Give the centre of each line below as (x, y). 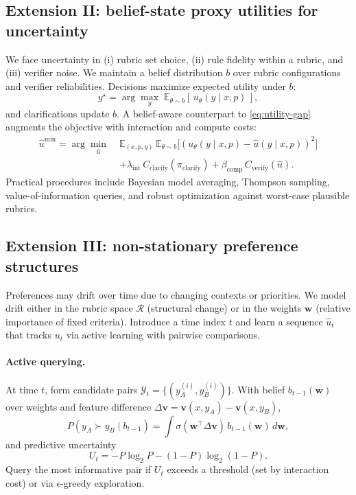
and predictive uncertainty (61, 444)
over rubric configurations (287, 72)
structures (42, 265)
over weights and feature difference (79, 406)
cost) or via (29, 482)
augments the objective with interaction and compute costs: (131, 127)
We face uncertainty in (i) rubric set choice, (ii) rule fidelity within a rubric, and (175, 59)
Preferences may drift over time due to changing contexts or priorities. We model (176, 294)
